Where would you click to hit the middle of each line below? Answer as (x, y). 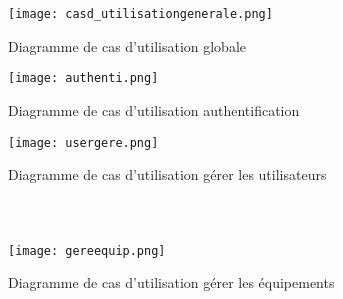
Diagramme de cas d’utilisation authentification (154, 109)
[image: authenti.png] (83, 78)
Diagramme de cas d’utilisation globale (127, 45)
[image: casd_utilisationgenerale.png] (140, 14)
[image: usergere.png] (83, 142)
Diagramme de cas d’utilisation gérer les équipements (171, 282)
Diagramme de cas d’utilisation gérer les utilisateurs (167, 174)
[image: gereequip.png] (87, 250)
